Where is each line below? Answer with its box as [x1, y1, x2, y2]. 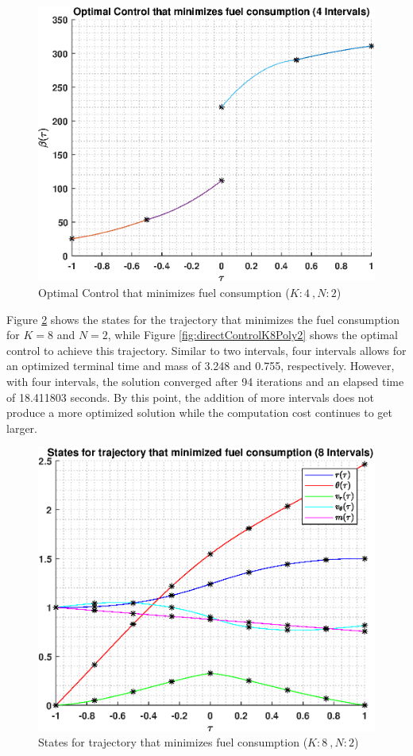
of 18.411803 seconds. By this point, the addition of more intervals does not [6, 388, 375, 405]
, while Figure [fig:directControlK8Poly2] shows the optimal [107, 326, 398, 343]
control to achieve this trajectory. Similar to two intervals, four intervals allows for [6, 341, 407, 358]
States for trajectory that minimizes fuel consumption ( [38, 734, 308, 750]
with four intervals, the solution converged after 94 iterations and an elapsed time [6, 373, 404, 390]
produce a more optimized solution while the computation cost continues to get [6, 404, 393, 421]
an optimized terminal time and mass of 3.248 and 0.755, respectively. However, [6, 357, 395, 374]
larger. [6, 419, 37, 436]
